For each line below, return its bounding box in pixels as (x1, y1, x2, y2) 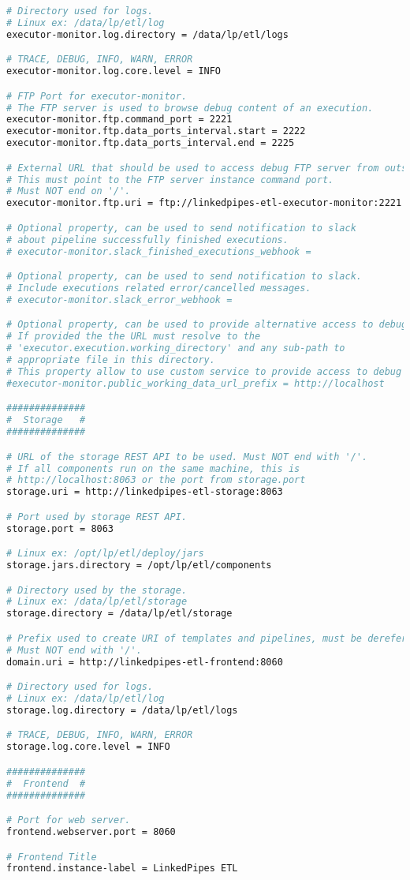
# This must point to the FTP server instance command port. (6, 174, 334, 185)
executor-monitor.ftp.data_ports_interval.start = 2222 (6, 125, 306, 137)
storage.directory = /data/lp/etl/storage (6, 608, 233, 620)
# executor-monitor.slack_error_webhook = (6, 294, 233, 305)
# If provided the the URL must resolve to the (6, 331, 261, 343)
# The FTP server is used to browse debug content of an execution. (6, 102, 374, 114)
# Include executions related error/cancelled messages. (6, 283, 311, 294)
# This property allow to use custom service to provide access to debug (6, 365, 402, 377)
